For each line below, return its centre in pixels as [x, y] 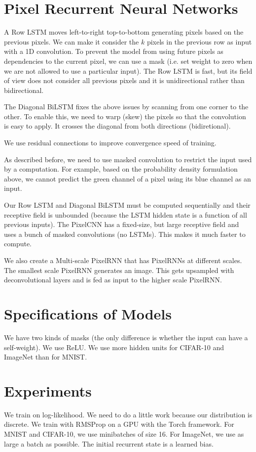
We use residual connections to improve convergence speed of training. [110, 143]
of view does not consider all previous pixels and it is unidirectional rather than [124, 80]
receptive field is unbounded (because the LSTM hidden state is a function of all [126, 214]
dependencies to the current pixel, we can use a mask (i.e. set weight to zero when [128, 61]
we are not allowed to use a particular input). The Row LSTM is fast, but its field [128, 70]
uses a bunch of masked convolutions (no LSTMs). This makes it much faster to [125, 234]
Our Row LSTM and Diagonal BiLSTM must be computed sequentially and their [127, 205]
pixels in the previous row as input [199, 41]
